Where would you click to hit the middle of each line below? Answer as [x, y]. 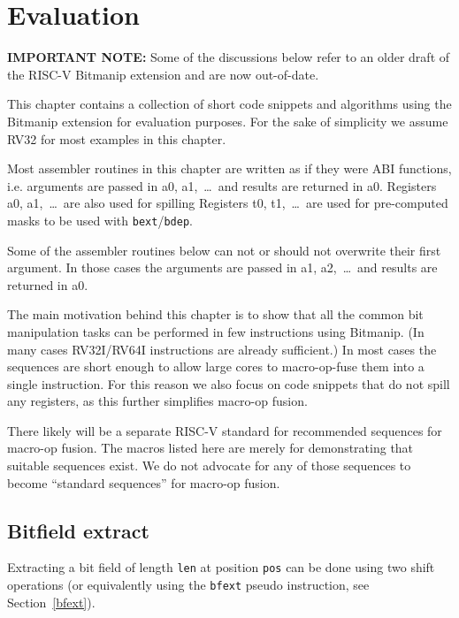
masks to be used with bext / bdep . [100, 220]
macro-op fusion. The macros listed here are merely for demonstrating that [210, 448]
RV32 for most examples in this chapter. [117, 138]
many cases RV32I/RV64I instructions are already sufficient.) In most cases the [222, 349]
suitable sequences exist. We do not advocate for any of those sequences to [209, 465]
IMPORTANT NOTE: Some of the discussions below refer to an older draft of [229, 57]
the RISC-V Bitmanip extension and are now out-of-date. [163, 74]
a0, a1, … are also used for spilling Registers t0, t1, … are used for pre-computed [228, 203]
